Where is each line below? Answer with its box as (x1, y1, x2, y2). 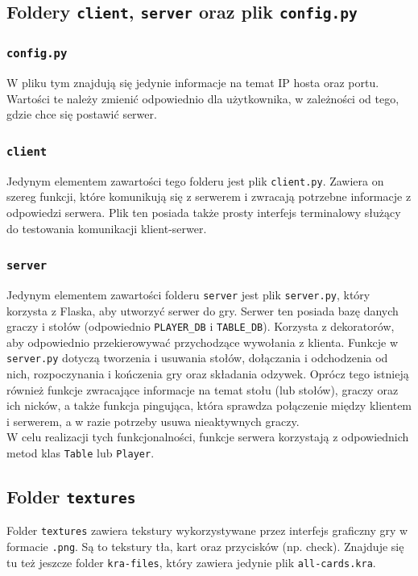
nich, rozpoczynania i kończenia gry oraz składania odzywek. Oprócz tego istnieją (6, 365, 409, 382)
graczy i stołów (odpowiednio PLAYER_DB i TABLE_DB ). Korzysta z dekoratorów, (6, 318, 395, 335)
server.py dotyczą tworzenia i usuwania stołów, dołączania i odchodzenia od (6, 349, 388, 366)
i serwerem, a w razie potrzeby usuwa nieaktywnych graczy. (6, 412, 300, 429)
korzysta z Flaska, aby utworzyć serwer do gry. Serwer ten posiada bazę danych (6, 302, 399, 319)
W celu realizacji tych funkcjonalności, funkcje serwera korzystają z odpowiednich (6, 428, 409, 445)
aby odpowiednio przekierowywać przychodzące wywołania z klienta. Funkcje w (6, 333, 399, 350)
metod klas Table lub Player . (6, 445, 155, 461)
